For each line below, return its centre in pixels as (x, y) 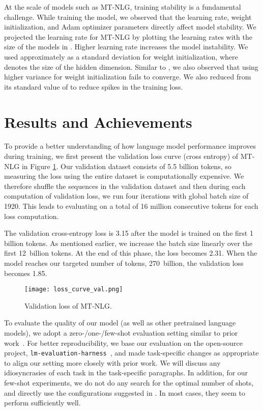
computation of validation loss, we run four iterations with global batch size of (126, 196)
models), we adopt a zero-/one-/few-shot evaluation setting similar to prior (121, 333)
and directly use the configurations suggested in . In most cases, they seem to (125, 392)
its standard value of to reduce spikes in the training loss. (94, 86)
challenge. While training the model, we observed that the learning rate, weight (128, 17)
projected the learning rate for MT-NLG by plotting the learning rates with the (128, 36)
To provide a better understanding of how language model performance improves (130, 146)
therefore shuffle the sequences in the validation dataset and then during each (125, 186)
